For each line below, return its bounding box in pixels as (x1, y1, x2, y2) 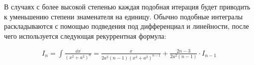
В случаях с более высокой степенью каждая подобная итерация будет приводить (4, 1, 251, 11)
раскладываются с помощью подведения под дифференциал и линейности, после (4, 21, 249, 31)
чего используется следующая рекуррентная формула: (4, 30, 167, 41)
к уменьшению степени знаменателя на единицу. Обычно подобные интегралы (4, 11, 243, 21)
